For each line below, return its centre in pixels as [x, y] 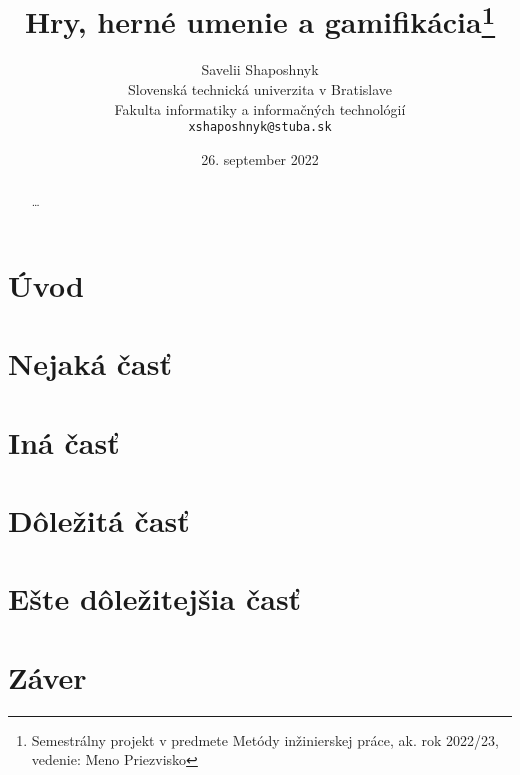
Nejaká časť [90, 363]
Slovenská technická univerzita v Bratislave [260, 89]
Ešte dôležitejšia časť [155, 598]
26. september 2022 [260, 158]
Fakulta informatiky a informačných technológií [260, 108]
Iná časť [64, 441]
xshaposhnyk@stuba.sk [260, 127]
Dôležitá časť [99, 520]
